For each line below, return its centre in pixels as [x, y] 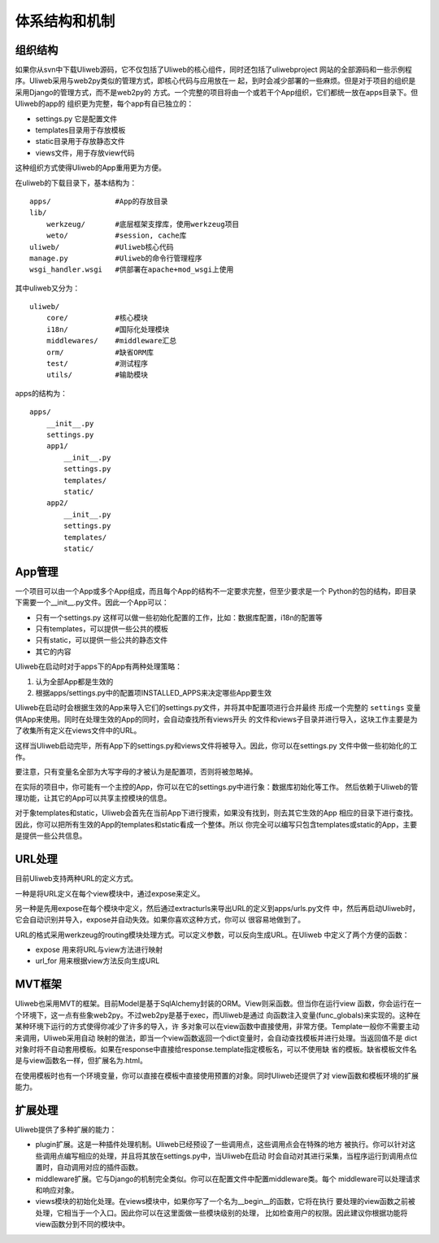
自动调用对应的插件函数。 [99, 1167]
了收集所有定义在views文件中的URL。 [78, 731]
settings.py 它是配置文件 [76, 119]
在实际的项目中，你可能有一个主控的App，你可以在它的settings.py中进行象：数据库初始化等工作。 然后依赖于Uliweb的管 [217, 787]
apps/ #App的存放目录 [99, 201]
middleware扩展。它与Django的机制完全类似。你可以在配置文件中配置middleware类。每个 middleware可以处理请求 [228, 1179]
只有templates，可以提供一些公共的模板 [102, 628]
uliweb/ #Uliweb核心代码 [102, 247]
